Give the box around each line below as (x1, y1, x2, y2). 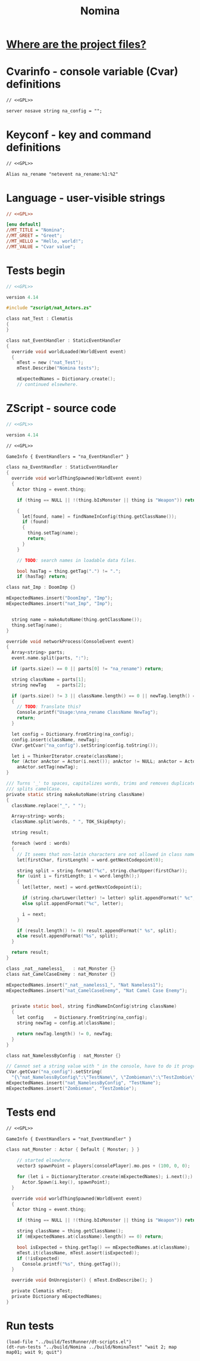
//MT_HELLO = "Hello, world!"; (6, 238, 84, 244)
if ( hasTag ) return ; (17, 573, 68, 580)
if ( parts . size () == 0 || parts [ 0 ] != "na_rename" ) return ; (11, 666, 164, 672)
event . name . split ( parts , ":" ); (11, 655, 89, 661)
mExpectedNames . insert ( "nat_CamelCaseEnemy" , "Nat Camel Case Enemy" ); (6, 987, 187, 994)
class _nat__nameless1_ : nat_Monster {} (6, 966, 116, 972)
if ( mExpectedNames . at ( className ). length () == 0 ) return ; (17, 1234, 164, 1240)
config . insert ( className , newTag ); (11, 736, 100, 742)
